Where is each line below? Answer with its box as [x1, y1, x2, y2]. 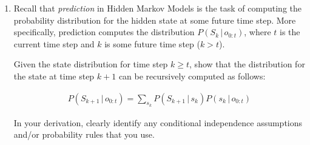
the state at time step [13, 69, 95, 82]
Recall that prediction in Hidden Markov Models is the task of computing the [13, 2, 302, 14]
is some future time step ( [104, 37, 200, 50]
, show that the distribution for [189, 58, 305, 70]
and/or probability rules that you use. [13, 128, 155, 141]
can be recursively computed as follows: [118, 69, 266, 82]
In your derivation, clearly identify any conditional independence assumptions [13, 116, 303, 129]
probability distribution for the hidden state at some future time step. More [13, 13, 296, 26]
